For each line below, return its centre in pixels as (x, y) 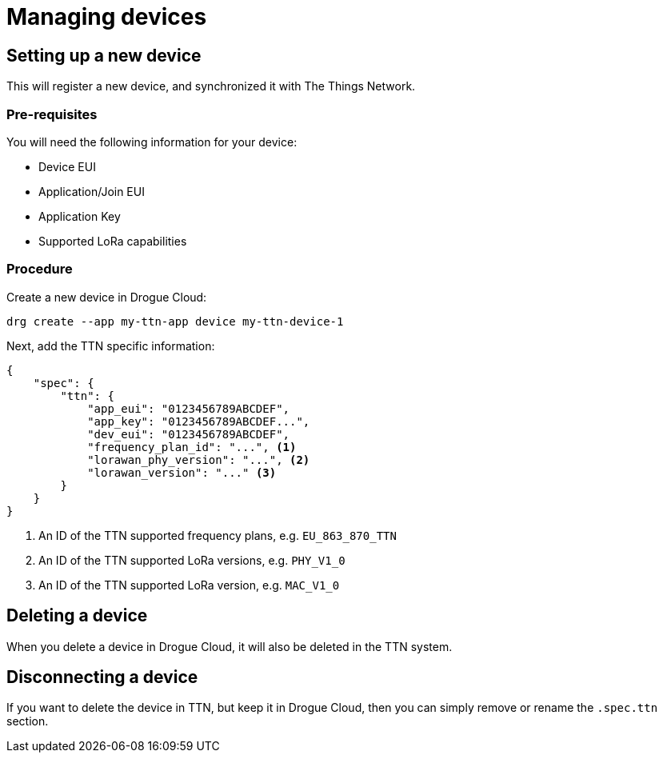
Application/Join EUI (92, 191)
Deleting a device (77, 616)
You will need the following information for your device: (152, 142)
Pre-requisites (52, 114)
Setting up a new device (104, 55)
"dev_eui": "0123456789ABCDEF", (189, 434)
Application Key (80, 216)
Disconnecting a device (102, 677)
